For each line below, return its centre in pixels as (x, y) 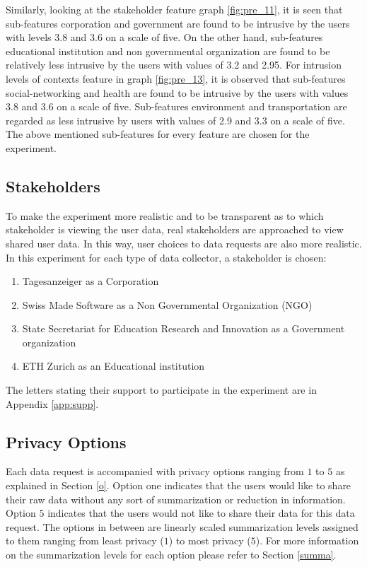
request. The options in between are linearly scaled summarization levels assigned (182, 526)
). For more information (307, 540)
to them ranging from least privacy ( (85, 540)
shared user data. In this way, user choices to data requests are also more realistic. (184, 243)
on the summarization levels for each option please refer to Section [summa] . (171, 555)
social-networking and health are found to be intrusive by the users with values (177, 92)
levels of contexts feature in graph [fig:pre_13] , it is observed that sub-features (176, 78)
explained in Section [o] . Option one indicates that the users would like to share (179, 485)
